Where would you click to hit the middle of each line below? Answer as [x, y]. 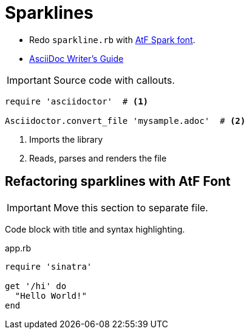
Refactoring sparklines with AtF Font [118, 182]
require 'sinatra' [49, 266]
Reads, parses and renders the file [98, 158]
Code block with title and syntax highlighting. [95, 229]
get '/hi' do [36, 286]
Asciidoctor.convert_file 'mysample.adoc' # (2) [125, 121]
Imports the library [66, 139]
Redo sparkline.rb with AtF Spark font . [112, 39]
